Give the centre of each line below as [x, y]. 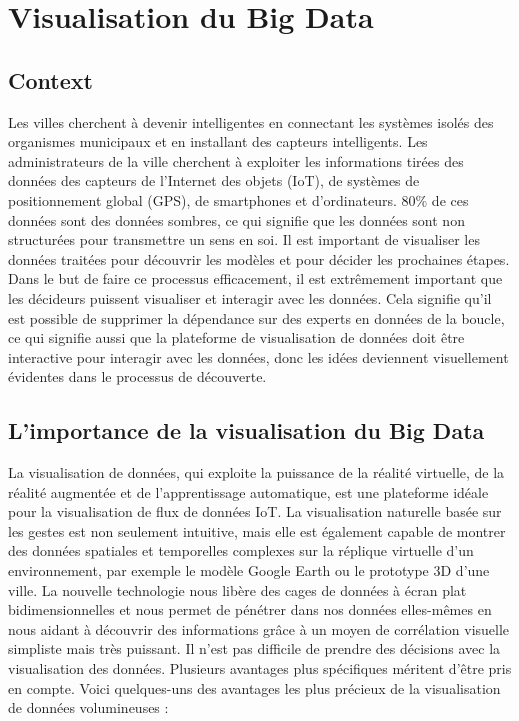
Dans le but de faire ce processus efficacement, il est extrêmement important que [255, 278]
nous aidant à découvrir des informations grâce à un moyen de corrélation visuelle [259, 628]
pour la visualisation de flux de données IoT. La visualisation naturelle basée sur [255, 511]
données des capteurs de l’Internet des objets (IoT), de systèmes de [214, 180]
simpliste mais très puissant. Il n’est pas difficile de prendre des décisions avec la [254, 648]
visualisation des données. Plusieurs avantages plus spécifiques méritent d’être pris [260, 668]
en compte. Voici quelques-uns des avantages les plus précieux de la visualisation [254, 687]
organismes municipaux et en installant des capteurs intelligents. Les [218, 141]
